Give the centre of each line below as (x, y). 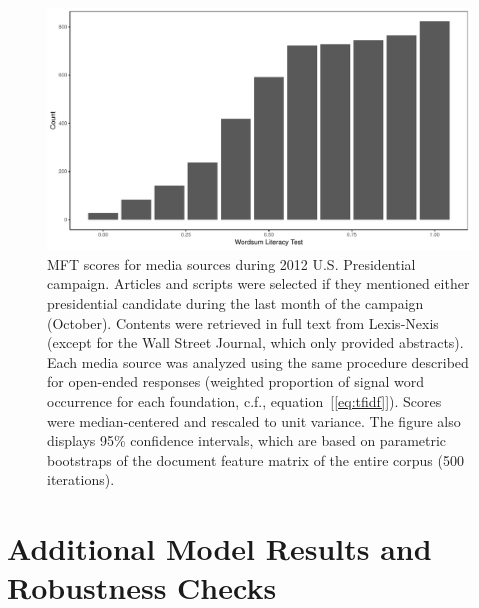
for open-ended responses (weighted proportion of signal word (235, 381)
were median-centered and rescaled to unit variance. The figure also (254, 420)
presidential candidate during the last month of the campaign (235, 303)
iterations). (81, 479)
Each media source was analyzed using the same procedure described (258, 361)
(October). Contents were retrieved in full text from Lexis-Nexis (243, 322)
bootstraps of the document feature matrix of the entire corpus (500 (255, 459)
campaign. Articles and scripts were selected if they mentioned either (258, 283)
